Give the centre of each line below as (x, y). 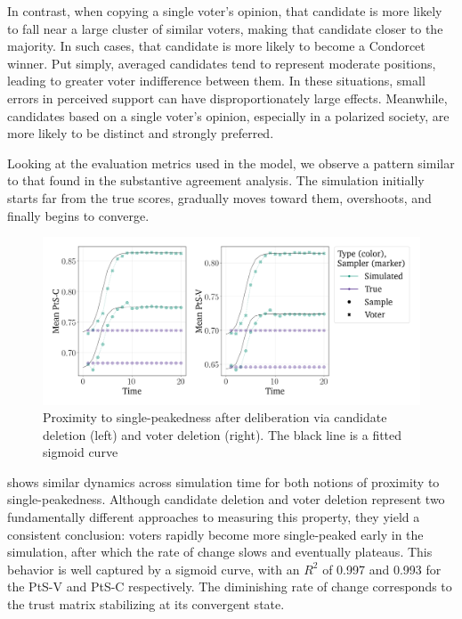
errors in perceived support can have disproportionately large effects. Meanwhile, (227, 98)
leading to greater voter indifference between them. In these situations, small (216, 81)
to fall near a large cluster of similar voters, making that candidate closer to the (225, 28)
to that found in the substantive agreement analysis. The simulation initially (216, 180)
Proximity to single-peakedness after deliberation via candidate (215, 417)
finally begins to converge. (78, 215)
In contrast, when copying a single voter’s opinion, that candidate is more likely (225, 11)
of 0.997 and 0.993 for (382, 569)
